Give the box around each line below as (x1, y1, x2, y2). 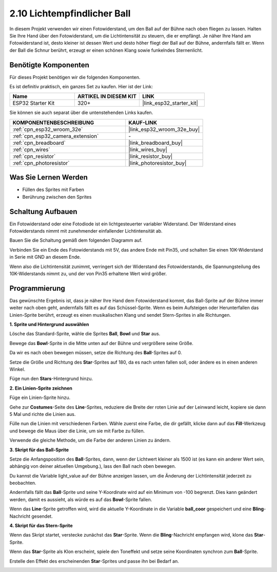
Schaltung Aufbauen (9, 207, 77, 216)
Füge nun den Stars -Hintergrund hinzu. (9, 375, 93, 382)
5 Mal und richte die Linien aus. (9, 411, 76, 417)
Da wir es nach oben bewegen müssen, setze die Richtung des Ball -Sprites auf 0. (9, 350, 182, 356)
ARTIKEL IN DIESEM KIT (77, 93, 137, 100)
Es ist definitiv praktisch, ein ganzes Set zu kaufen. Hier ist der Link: (9, 84, 153, 90)
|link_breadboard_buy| (128, 139, 183, 146)
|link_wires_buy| (128, 146, 168, 153)
